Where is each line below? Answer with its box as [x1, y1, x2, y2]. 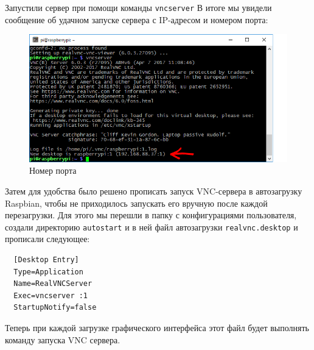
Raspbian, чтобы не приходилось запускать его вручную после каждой [5, 196, 268, 209]
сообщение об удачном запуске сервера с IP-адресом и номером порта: [5, 13, 268, 26]
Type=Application [13, 267, 83, 276]
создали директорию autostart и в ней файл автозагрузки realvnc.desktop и [5, 220, 298, 233]
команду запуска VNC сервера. [5, 333, 120, 346]
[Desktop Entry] [13, 255, 79, 265]
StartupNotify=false [13, 303, 97, 312]
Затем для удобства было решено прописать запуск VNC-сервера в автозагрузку [5, 185, 302, 197]
